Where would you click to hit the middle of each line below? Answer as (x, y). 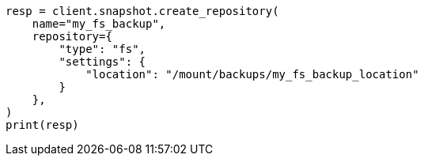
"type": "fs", (102, 49)
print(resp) (42, 125)
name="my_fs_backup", (99, 24)
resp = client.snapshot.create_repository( (142, 11)
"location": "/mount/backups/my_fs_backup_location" (252, 74)
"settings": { (102, 62)
